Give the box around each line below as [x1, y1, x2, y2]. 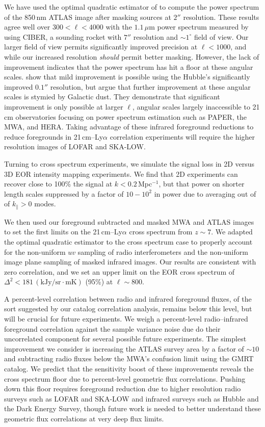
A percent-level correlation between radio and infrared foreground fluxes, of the [4, 293, 252, 304]
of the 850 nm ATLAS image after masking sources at [4, 11, 171, 22]
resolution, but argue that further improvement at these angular [50, 81, 251, 92]
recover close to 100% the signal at [4, 178, 113, 189]
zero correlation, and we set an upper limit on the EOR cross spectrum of [4, 266, 235, 277]
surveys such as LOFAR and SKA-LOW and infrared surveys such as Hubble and [4, 393, 259, 404]
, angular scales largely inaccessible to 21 [132, 101, 260, 112]
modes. [34, 198, 56, 209]
